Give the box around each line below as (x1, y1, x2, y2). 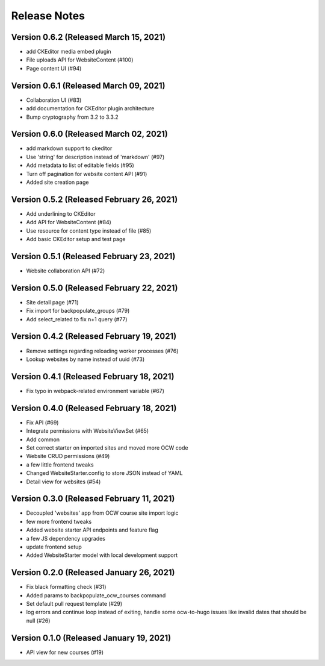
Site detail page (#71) (26, 298, 79, 306)
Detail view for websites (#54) (26, 478, 101, 485)
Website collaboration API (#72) (26, 267, 105, 274)
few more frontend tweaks (26, 518, 92, 525)
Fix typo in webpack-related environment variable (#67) (26, 387, 165, 394)
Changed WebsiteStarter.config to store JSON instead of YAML (26, 470, 183, 477)
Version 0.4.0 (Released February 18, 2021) (11, 403, 177, 413)
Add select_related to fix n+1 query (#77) (26, 315, 128, 322)
